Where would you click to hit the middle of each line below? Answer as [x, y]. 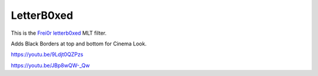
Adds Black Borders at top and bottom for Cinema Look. [79, 44]
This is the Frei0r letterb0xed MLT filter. [59, 33]
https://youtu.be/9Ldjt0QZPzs [47, 54]
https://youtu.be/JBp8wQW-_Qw [50, 65]
